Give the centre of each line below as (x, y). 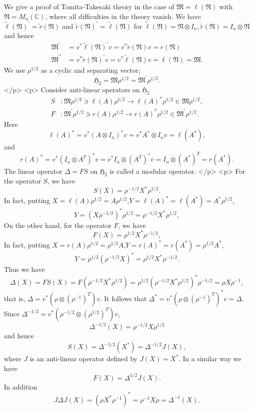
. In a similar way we (210, 359)
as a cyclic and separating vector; (91, 70)
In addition (21, 386)
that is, (15, 298)
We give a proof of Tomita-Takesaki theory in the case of (89, 6)
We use (15, 70)
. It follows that (123, 298)
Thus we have (24, 269)
